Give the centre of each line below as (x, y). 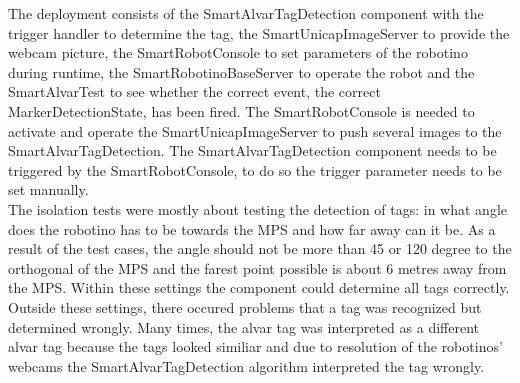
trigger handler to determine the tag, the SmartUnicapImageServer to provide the (259, 32)
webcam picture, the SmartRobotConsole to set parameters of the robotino (238, 52)
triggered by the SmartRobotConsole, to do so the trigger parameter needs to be (255, 169)
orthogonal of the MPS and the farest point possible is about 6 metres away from (257, 267)
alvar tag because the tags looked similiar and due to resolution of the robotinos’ (255, 346)
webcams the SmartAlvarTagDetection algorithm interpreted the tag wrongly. (246, 365)
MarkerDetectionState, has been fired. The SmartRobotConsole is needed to (241, 110)
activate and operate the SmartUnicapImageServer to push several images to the (255, 130)
